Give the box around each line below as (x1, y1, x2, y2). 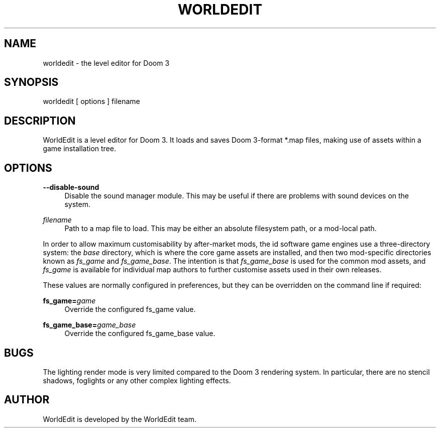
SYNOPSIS (4, 76, 59, 89)
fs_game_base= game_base (43, 320, 136, 330)
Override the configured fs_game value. (64, 305, 196, 314)
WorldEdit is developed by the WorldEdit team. (43, 414, 196, 423)
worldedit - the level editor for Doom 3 (43, 58, 170, 67)
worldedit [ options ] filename (43, 97, 140, 106)
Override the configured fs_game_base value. (64, 329, 215, 338)
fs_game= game (43, 296, 96, 305)
